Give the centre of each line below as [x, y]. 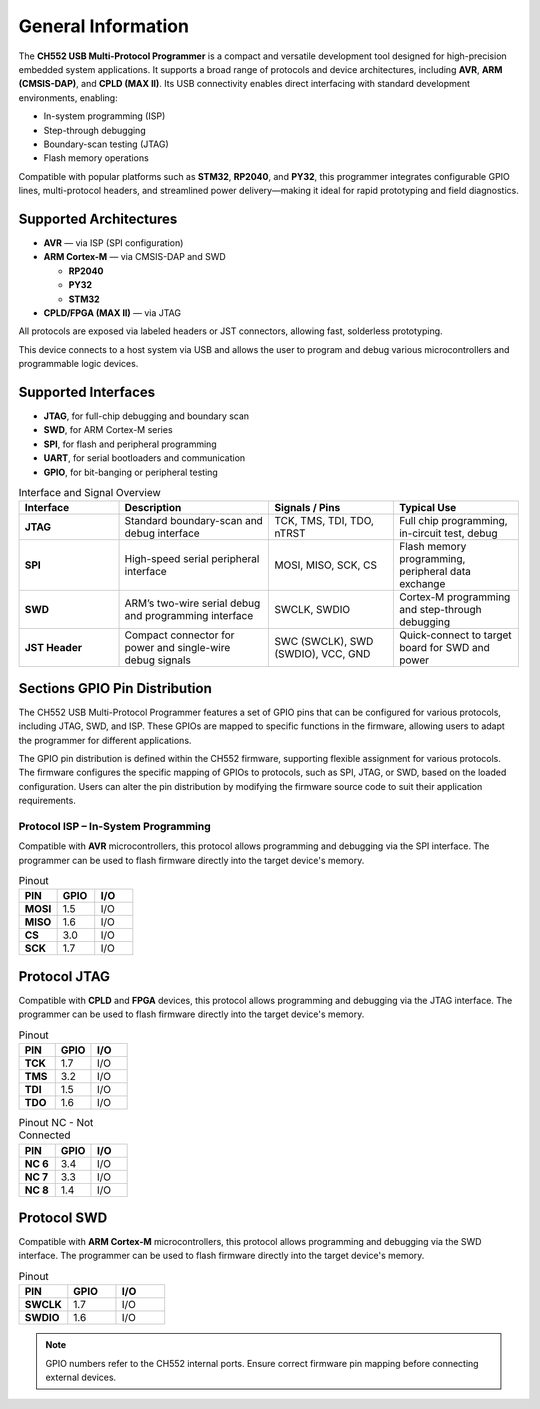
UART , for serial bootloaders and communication [144, 458]
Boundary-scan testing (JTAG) [106, 144]
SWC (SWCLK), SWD [324, 642]
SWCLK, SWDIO [312, 610]
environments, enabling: [68, 97]
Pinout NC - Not [56, 1123]
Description [153, 508]
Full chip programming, [453, 521]
